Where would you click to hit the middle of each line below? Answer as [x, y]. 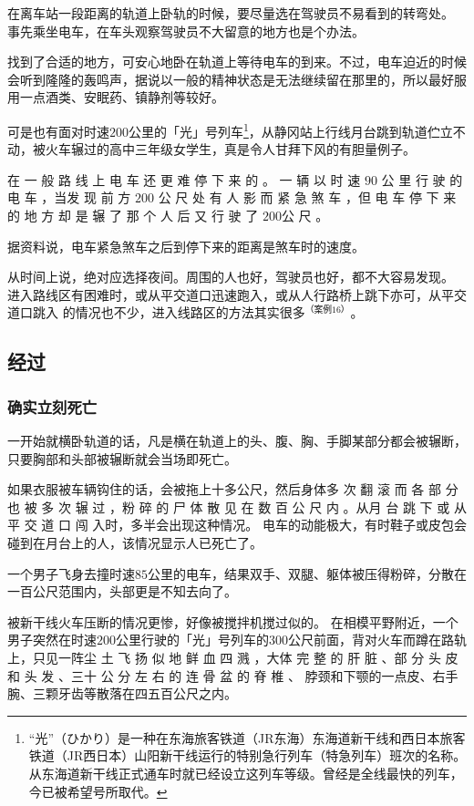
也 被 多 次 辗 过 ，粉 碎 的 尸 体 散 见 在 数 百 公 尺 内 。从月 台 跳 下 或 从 [237, 506]
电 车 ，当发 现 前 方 [69, 197]
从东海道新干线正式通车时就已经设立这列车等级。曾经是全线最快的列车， [246, 773]
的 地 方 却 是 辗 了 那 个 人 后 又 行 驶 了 [133, 215]
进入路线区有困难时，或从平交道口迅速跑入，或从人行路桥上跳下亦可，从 [224, 294]
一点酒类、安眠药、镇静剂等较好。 [122, 97]
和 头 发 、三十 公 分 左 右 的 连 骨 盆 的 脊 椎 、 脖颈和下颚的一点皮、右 [227, 675]
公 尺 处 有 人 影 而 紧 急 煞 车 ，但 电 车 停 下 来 [307, 197]
